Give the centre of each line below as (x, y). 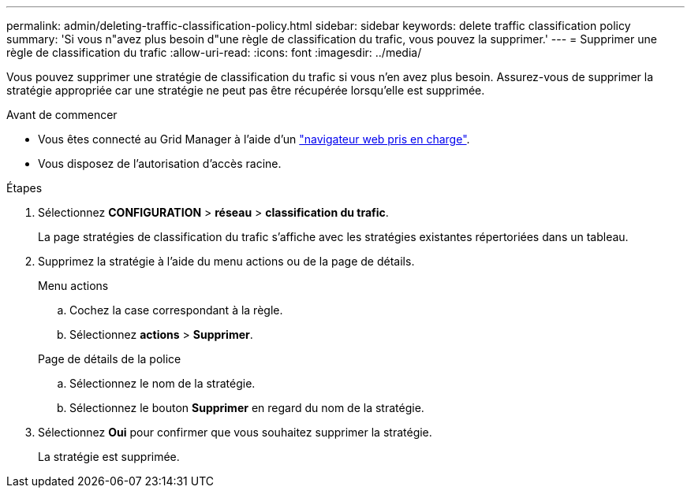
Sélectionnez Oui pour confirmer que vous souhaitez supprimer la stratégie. (235, 432)
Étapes (24, 188)
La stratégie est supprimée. (109, 457)
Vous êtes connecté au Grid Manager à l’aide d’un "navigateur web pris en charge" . (254, 139)
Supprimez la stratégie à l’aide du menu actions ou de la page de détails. (226, 261)
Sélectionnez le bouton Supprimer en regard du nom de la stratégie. (247, 408)
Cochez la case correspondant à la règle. (176, 310)
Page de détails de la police (110, 359)
